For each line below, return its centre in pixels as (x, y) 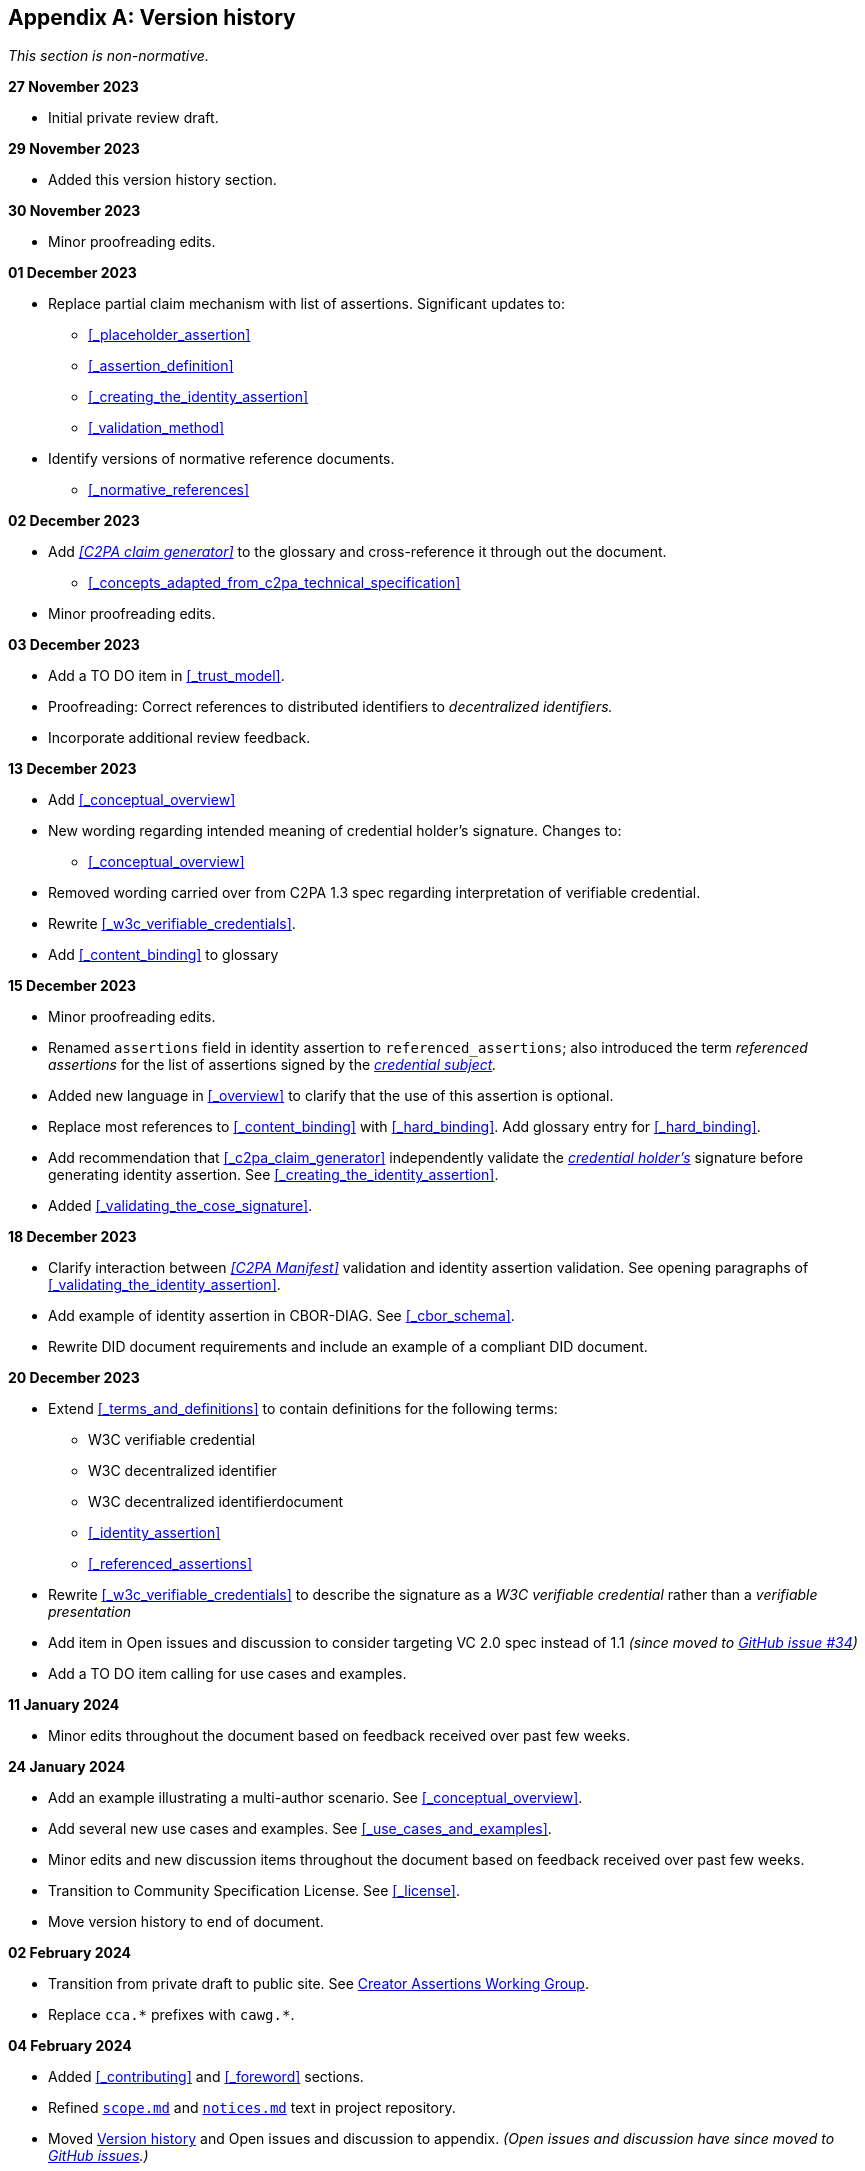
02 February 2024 (70, 1953)
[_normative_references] (169, 490)
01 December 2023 (72, 273)
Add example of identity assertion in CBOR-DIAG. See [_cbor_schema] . (281, 1316)
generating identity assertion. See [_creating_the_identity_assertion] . (273, 1175)
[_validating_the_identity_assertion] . (164, 1285)
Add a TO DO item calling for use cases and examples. (227, 1674)
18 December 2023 (72, 1237)
